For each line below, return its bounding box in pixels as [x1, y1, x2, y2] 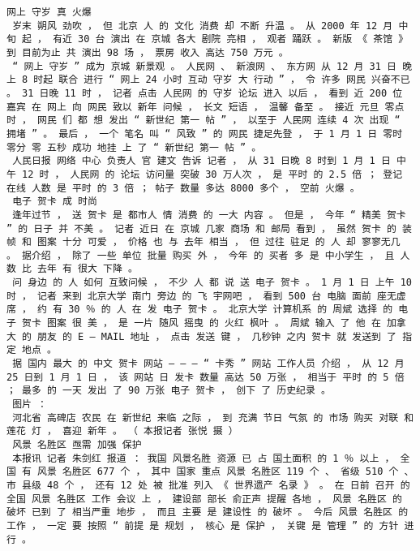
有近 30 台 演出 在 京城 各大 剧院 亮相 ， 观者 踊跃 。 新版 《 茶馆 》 [53, 33, 409, 45]
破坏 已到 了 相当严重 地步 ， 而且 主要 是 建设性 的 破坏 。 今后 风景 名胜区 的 [6, 506, 409, 519]
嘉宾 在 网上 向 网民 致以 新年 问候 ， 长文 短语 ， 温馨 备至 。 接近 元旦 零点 [6, 101, 405, 113]
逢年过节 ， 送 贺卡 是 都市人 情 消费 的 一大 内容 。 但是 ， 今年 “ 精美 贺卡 [12, 209, 406, 221]
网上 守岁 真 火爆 [6, 6, 92, 18]
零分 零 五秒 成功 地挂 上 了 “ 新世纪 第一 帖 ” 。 [6, 141, 262, 153]
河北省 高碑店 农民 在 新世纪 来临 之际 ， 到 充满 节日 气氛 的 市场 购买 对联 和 [12, 411, 414, 424]
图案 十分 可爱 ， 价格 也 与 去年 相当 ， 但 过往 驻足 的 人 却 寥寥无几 [37, 236, 401, 248]
